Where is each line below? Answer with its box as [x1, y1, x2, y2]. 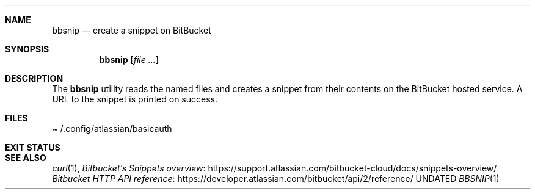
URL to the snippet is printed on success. [52, 94, 217, 104]
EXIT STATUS [5, 142, 60, 153]
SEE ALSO [5, 153, 46, 163]
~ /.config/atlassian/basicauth [52, 123, 172, 134]
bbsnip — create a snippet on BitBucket [52, 25, 211, 35]
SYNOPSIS [5, 44, 49, 54]
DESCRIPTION [5, 73, 64, 84]
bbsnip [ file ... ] [99, 54, 159, 65]
